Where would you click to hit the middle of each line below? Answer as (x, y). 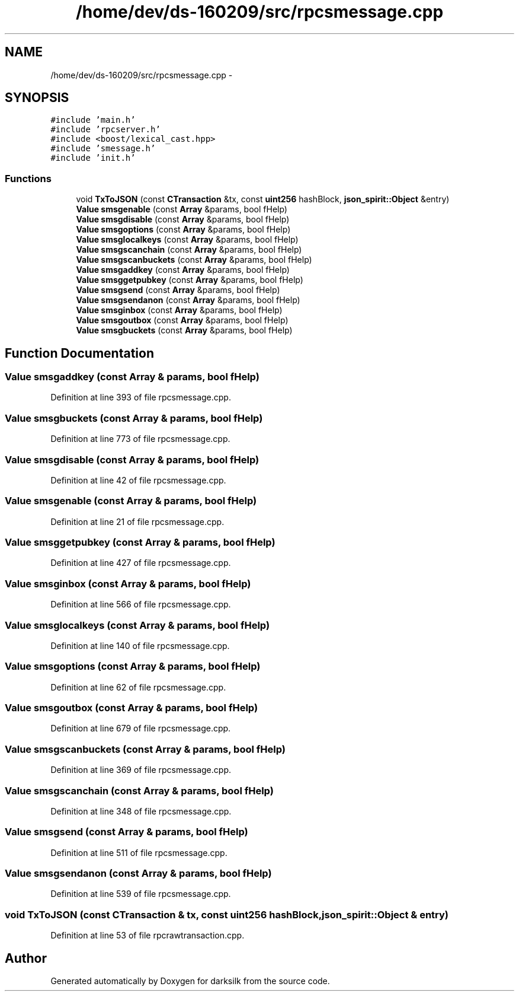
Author (26, 958)
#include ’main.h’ (93, 120)
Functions (28, 178)
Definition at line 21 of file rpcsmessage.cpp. (137, 521)
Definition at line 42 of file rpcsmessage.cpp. (138, 480)
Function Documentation (79, 353)
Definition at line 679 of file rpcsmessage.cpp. (141, 728)
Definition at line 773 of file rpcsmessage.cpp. (140, 439)
